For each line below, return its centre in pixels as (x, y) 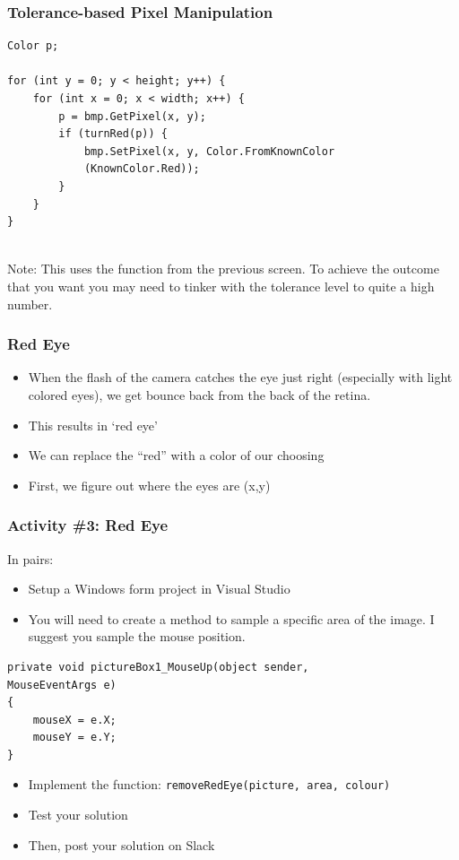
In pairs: (30, 558)
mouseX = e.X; (74, 720)
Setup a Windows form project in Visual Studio (159, 589)
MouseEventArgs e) (62, 685)
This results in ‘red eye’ (93, 425)
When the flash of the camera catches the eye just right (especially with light (240, 377)
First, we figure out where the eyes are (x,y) (149, 485)
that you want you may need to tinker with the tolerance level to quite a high (221, 286)
